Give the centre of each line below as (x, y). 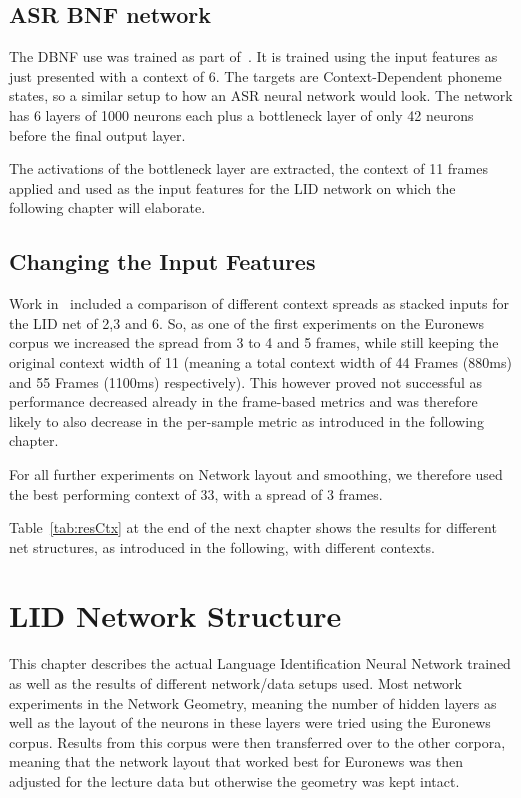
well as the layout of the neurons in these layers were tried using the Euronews (250, 722)
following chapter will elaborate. (107, 207)
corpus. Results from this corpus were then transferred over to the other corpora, (257, 741)
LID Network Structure (175, 615)
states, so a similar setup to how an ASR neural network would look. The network (261, 95)
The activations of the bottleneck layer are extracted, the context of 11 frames (248, 168)
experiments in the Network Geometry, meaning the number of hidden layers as (253, 702)
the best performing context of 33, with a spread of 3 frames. (196, 493)
